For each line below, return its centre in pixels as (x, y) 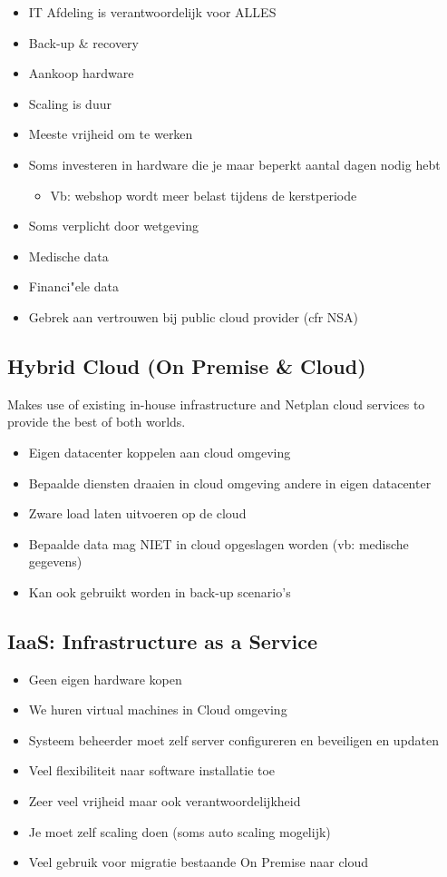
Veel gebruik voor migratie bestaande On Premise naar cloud (199, 862)
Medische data (68, 256)
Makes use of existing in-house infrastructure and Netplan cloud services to (216, 404)
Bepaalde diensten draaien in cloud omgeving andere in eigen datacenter (230, 483)
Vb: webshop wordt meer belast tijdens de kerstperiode (204, 195)
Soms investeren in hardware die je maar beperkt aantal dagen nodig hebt (234, 164)
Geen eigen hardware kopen (105, 679)
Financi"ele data (73, 286)
